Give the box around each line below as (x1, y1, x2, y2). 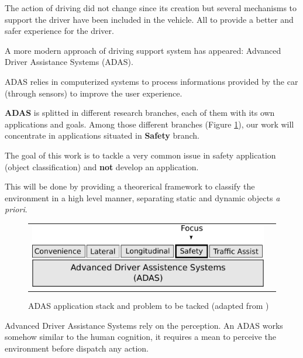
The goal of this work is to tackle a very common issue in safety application (5, 149, 276, 161)
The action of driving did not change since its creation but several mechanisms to (5, 2, 297, 13)
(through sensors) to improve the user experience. (5, 87, 183, 99)
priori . (5, 203, 27, 215)
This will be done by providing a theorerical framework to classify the (5, 180, 255, 192)
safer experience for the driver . (5, 25, 114, 37)
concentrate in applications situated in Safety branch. (5, 129, 199, 142)
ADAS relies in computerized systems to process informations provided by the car (5, 75, 298, 87)
